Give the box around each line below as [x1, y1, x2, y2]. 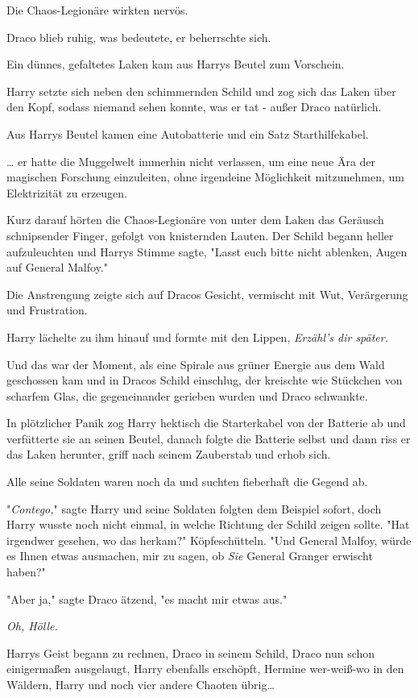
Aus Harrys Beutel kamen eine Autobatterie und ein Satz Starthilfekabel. [6, 125, 369, 142]
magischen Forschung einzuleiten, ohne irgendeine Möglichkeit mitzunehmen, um [6, 168, 404, 185]
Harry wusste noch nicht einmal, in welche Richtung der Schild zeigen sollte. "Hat [6, 516, 410, 533]
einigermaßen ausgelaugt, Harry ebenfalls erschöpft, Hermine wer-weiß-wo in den [6, 660, 404, 677]
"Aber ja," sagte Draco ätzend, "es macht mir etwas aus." [6, 590, 288, 607]
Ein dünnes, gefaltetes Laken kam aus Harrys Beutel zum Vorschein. [6, 56, 345, 73]
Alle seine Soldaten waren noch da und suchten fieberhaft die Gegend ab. [6, 473, 368, 490]
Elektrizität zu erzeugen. [6, 184, 127, 201]
